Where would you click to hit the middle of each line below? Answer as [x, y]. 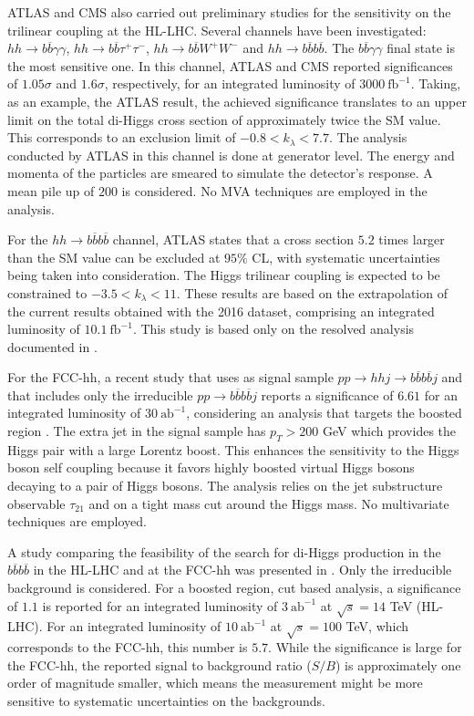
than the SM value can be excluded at [114, 257]
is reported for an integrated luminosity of [160, 605]
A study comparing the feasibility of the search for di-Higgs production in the [224, 551]
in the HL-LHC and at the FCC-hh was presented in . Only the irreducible [242, 570]
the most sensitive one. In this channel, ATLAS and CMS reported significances [230, 65]
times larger [412, 239]
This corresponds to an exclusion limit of [122, 137]
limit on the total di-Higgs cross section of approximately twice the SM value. [224, 119]
